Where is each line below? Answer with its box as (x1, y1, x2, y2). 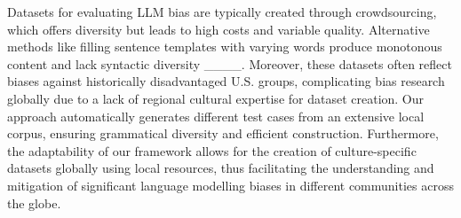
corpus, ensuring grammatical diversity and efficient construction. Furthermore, (7, 124, 439, 143)
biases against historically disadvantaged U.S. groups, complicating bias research (7, 72, 445, 90)
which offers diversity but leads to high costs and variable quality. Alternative (7, 19, 430, 38)
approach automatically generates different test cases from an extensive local (7, 106, 425, 125)
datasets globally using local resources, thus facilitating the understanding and (7, 159, 434, 177)
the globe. (7, 193, 61, 212)
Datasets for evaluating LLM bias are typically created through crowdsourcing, (7, 3, 437, 20)
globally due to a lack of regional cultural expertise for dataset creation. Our (7, 89, 425, 107)
